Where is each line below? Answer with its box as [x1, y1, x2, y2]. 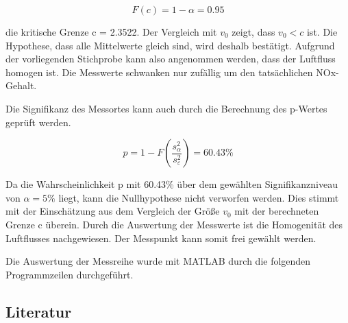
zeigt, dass [232, 25, 275, 38]
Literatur [5, 300, 72, 322]
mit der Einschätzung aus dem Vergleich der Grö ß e [5, 204, 220, 218]
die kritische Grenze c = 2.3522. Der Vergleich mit [5, 25, 217, 38]
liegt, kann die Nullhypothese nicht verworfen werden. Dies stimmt [58, 190, 339, 204]
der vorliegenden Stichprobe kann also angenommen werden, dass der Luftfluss [5, 51, 336, 66]
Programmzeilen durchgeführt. [5, 267, 134, 281]
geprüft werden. [5, 115, 71, 129]
